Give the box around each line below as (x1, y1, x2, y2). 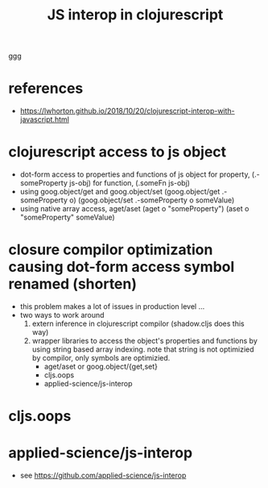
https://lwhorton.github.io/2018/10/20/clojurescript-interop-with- (19, 106, 235, 116)
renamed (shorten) (8, 275, 138, 294)
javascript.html (19, 115, 70, 124)
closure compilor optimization (8, 240, 213, 259)
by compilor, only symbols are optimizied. (31, 353, 171, 362)
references (8, 79, 84, 98)
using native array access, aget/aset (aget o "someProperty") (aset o (19, 204, 249, 214)
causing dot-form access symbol (8, 258, 235, 276)
